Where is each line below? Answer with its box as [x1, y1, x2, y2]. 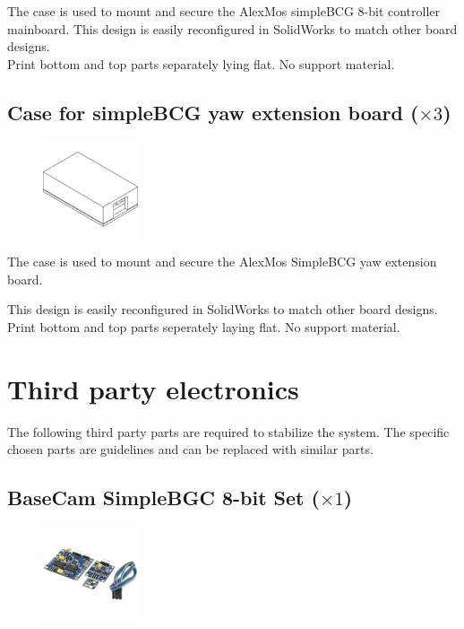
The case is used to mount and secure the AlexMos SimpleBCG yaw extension [7, 252, 437, 271]
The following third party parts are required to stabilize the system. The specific [7, 422, 450, 441]
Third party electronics [7, 370, 299, 406]
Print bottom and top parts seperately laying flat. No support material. [7, 317, 400, 336]
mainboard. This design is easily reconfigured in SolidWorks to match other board [7, 19, 458, 38]
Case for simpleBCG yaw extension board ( [7, 98, 419, 126]
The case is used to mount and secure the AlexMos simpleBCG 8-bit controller [7, 2, 441, 20]
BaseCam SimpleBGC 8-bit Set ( [7, 484, 320, 511]
